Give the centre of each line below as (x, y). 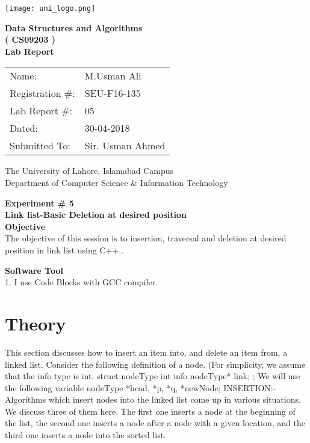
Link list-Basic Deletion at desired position (96, 215)
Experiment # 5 (39, 203)
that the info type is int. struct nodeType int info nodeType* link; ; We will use (153, 376)
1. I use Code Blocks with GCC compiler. (82, 282)
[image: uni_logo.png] (50, 8)
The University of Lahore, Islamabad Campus (89, 171)
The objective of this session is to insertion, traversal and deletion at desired (146, 238)
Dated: (24, 128)
